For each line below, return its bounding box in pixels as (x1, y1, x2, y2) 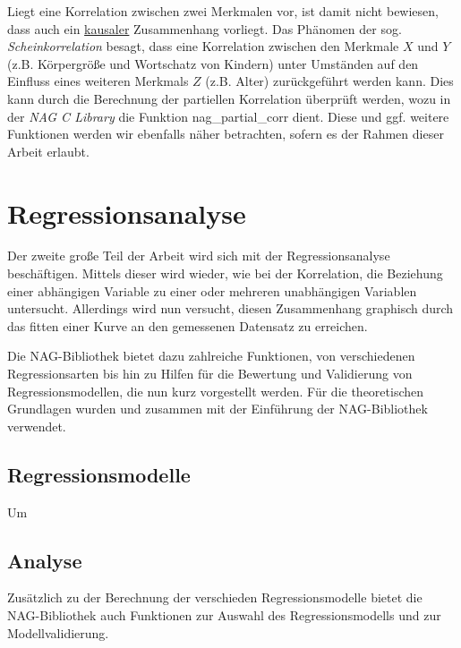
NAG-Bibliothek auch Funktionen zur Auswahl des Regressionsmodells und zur (7, 606, 441, 624)
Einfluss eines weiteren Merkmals (7, 72, 189, 90)
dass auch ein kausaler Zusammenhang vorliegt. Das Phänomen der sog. (7, 19, 402, 38)
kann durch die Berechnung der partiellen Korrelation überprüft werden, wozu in (7, 89, 451, 107)
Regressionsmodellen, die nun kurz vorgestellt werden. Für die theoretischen (7, 381, 424, 400)
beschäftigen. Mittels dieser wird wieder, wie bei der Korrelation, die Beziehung (7, 264, 443, 283)
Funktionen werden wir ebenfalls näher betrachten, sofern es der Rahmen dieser (7, 124, 444, 143)
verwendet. (7, 416, 66, 435)
